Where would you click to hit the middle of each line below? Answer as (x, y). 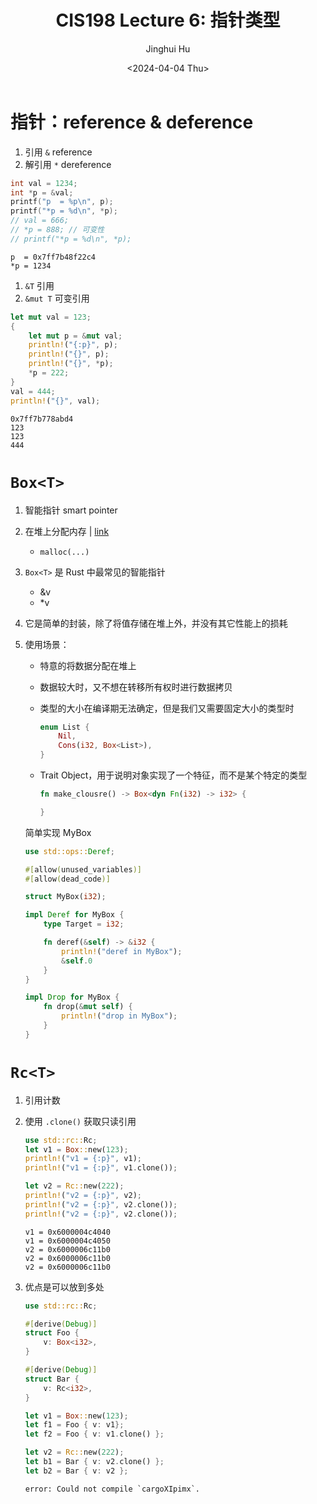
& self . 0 (77, 961)
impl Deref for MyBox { (74, 915)
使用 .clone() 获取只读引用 (80, 1121)
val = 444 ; (33, 391)
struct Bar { (52, 1379)
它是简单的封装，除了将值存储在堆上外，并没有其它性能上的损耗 (156, 623)
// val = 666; (40, 221)
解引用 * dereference (68, 164)
